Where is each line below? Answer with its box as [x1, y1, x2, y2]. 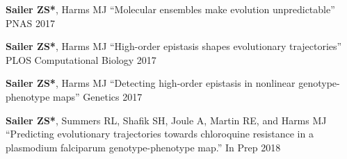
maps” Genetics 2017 [53, 89, 143, 103]
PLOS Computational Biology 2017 [6, 52, 156, 67]
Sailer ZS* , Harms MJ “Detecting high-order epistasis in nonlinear [6, 76, 296, 90]
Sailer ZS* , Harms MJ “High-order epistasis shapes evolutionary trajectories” [6, 39, 342, 53]
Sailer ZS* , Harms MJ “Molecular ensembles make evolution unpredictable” [6, 2, 335, 16]
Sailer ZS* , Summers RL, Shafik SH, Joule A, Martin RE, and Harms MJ [6, 112, 327, 127]
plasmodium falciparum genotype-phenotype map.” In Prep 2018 [6, 140, 281, 154]
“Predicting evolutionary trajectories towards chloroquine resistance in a [6, 126, 314, 141]
